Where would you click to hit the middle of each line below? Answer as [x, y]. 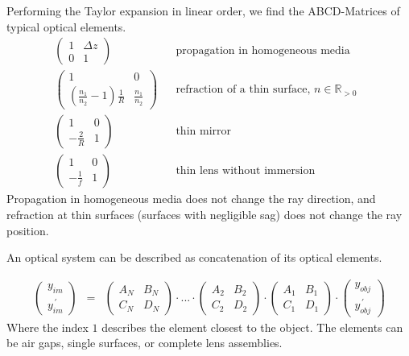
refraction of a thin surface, [243, 90]
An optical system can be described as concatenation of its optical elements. [194, 257]
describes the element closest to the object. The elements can [252, 327]
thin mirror [203, 132]
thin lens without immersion [246, 171]
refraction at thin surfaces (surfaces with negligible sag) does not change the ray [204, 215]
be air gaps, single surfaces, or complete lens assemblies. [145, 343]
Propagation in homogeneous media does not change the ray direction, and [191, 199]
